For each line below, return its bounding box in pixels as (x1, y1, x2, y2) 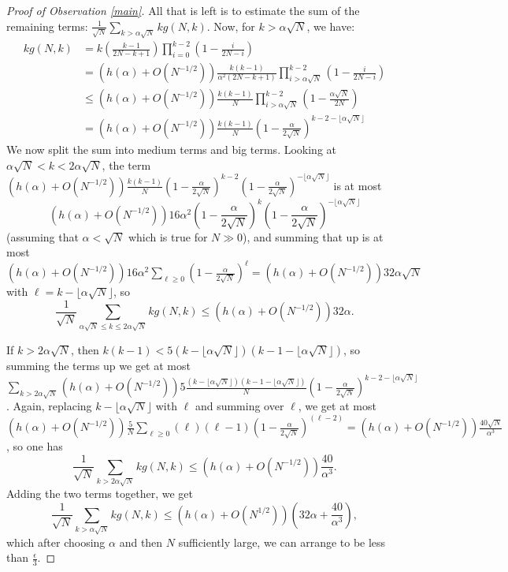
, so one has (6, 438, 63, 454)
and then (119, 533, 163, 550)
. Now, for (206, 17, 255, 34)
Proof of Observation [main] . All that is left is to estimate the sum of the (6, 2, 360, 18)
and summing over (195, 398, 284, 414)
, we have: (306, 17, 355, 34)
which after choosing (6, 533, 106, 550)
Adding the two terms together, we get (6, 485, 193, 502)
